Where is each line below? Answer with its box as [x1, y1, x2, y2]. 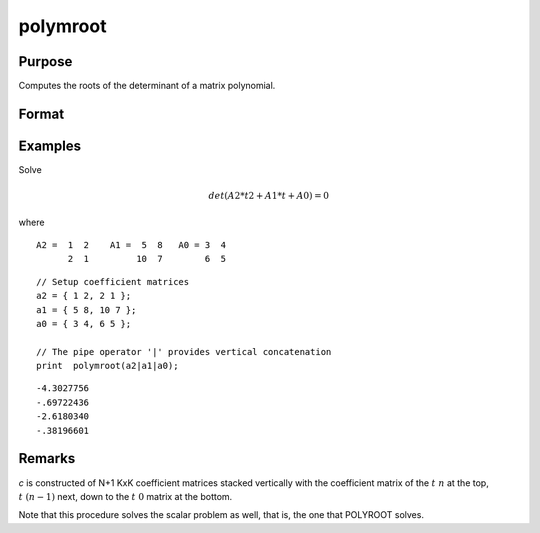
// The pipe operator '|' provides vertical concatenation [36, 346, 332, 357]
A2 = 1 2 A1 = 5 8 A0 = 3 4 [36, 239, 227, 250]
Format [18, 105, 65, 122]
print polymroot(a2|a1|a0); [36, 360, 179, 372]
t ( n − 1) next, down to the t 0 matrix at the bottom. [18, 490, 233, 502]
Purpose [18, 53, 73, 70]
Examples [18, 137, 82, 154]
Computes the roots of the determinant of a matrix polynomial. [18, 80, 276, 92]
